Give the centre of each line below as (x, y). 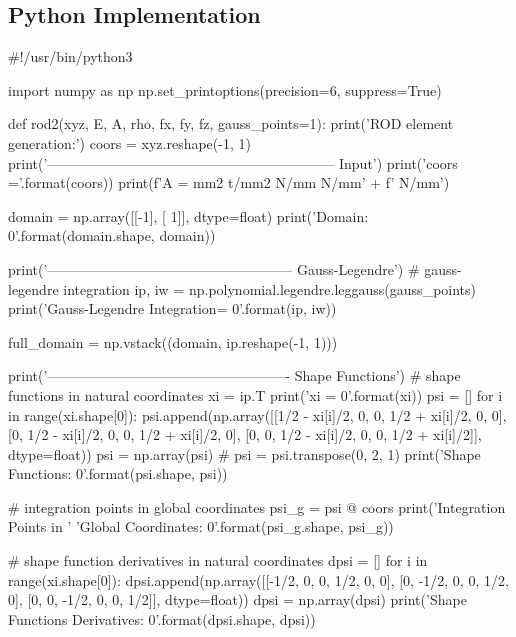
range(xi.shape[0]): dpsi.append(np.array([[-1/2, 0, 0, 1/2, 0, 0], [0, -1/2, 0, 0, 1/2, (258, 579)
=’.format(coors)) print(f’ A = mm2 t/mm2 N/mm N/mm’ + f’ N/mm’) (229, 182)
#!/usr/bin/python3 (70, 56)
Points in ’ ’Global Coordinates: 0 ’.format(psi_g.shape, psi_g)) (201, 526)
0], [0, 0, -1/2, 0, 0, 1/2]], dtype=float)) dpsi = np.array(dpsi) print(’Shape (237, 599)
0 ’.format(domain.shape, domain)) (112, 235)
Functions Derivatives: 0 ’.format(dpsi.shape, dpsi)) (162, 618)
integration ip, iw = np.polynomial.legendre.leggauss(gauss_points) (270, 288)
